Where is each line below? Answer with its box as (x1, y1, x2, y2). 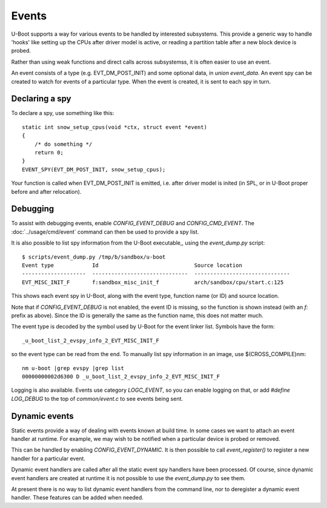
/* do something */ (34, 140, 93, 148)
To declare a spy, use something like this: (11, 110, 114, 117)
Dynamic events (11, 411, 74, 421)
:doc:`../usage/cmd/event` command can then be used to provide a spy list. (11, 228, 199, 236)
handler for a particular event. (11, 455, 86, 462)
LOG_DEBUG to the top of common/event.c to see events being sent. (11, 395, 183, 402)
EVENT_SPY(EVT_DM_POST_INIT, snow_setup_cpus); (22, 166, 166, 173)
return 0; (34, 149, 64, 156)
